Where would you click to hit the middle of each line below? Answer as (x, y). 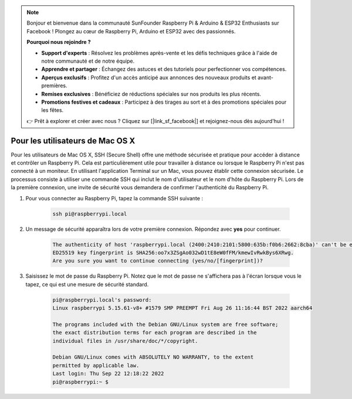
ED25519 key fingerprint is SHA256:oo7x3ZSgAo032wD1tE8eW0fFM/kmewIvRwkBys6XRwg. (173, 253)
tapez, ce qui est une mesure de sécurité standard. (87, 284)
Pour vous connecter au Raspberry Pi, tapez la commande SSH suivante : (114, 198)
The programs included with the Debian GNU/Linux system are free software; (165, 324)
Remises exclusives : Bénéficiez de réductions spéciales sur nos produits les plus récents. (151, 94)
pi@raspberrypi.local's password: (102, 300)
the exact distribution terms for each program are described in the (155, 333)
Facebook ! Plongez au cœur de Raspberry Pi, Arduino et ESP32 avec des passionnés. (131, 31)
